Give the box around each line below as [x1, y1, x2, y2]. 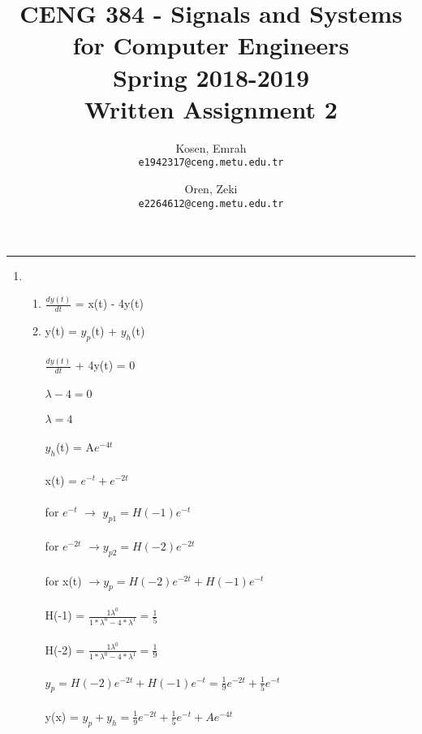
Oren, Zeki [184, 179, 238, 196]
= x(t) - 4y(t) [75, 295, 144, 312]
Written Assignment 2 [84, 92, 338, 125]
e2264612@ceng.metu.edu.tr [138, 197, 284, 209]
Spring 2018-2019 [112, 60, 310, 93]
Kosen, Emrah [175, 139, 247, 156]
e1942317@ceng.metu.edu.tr [138, 157, 284, 169]
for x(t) [45, 572, 82, 589]
